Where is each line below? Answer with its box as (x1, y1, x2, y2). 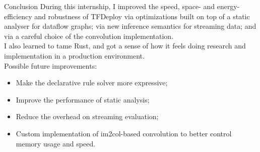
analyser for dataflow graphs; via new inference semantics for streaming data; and (4, 21, 256, 31)
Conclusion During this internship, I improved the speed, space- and (4, 1, 215, 11)
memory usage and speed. (16, 138, 96, 148)
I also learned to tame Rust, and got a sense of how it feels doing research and (4, 40, 246, 51)
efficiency (4, 11, 32, 21)
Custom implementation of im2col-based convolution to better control (16, 128, 232, 138)
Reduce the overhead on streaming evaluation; (16, 111, 159, 122)
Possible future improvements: (4, 60, 97, 71)
